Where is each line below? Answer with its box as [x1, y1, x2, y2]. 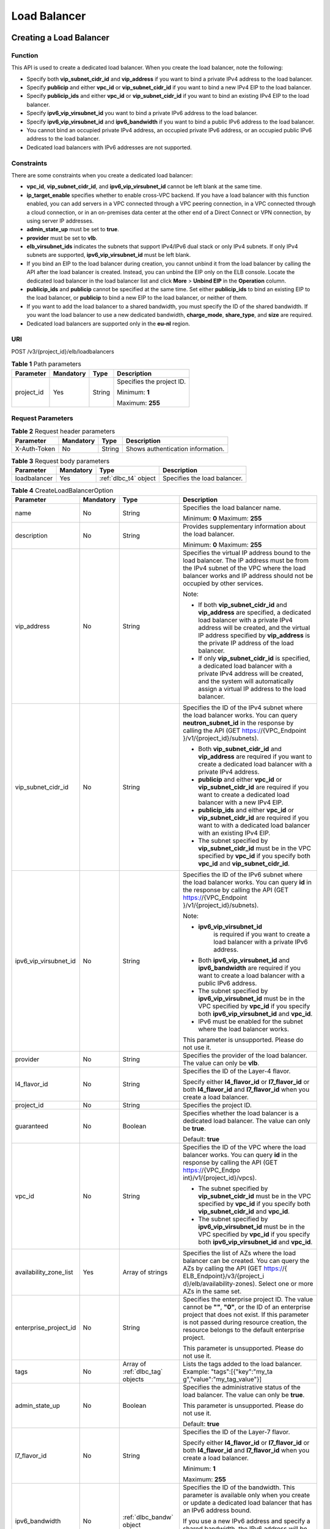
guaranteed [15, 1122, 48, 1131]
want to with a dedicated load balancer [197, 821, 310, 830]
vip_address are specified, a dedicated [197, 609, 312, 617]
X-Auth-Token [15, 444, 56, 453]
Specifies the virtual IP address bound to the [182, 549, 311, 557]
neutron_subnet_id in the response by [182, 719, 294, 727]
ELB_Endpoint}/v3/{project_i [182, 1272, 265, 1281]
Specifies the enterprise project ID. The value [182, 1295, 313, 1304]
